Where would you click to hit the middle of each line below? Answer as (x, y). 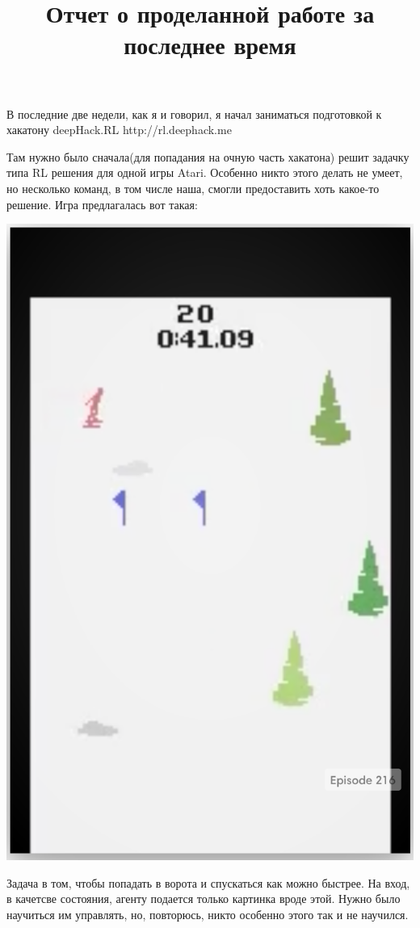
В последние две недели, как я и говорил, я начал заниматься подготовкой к (194, 113)
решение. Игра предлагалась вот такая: (102, 204)
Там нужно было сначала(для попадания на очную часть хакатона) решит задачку (208, 156)
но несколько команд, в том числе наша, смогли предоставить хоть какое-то (193, 188)
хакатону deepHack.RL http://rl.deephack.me (119, 130)
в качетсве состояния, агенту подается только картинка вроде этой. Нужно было (204, 899)
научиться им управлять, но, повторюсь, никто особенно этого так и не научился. (208, 914)
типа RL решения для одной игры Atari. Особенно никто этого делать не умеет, (205, 172)
